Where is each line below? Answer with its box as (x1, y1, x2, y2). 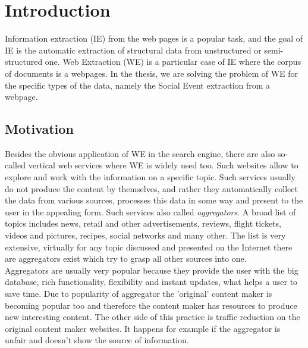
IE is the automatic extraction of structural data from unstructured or (5, 43, 262, 56)
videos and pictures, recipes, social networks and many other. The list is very (5, 229, 286, 242)
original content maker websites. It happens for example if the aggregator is (5, 322, 281, 334)
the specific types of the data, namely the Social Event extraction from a (5, 79, 271, 91)
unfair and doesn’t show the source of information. (5, 334, 189, 346)
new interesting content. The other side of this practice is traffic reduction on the (5, 311, 300, 323)
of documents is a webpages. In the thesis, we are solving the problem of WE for (5, 67, 298, 79)
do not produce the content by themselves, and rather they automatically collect (5, 182, 298, 195)
